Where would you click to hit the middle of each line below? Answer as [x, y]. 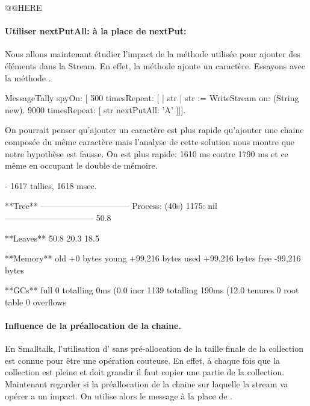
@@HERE [23, 7]
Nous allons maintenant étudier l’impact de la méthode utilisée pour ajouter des [153, 54]
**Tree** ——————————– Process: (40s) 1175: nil [111, 206]
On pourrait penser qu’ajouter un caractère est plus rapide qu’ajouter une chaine [154, 130]
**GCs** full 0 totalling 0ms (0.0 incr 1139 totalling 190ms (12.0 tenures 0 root [152, 290]
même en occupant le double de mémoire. [81, 165]
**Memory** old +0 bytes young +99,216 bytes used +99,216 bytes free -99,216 [153, 258]
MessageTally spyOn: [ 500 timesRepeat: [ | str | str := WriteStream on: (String [152, 98]
